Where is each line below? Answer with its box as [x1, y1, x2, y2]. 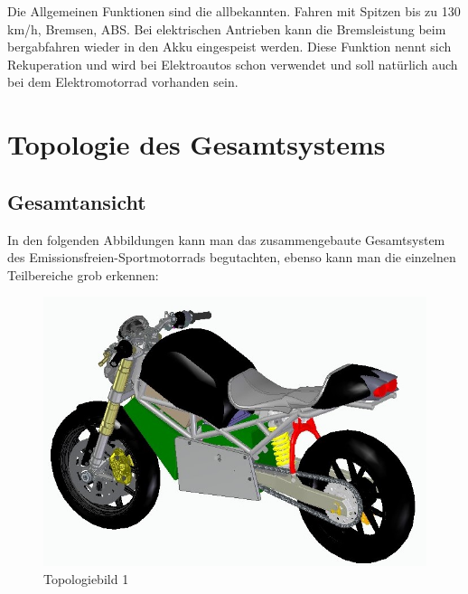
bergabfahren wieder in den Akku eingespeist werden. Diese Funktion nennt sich [7, 37, 452, 56]
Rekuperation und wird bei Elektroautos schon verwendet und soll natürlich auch [7, 54, 458, 73]
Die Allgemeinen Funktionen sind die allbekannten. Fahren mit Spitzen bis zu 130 [7, 2, 461, 20]
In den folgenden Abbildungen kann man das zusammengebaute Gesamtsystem [7, 230, 445, 249]
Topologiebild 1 [43, 569, 129, 588]
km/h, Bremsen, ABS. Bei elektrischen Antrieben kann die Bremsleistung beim [7, 19, 446, 38]
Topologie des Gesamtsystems [7, 126, 386, 163]
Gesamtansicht [7, 187, 146, 215]
